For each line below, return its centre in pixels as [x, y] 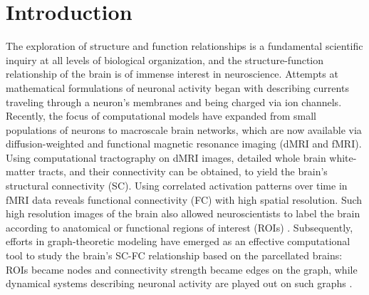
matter [21, 171]
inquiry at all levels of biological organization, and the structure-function [165, 59]
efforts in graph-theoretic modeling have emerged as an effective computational [178, 241]
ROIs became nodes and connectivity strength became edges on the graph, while [182, 269]
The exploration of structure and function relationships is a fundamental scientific [184, 46]
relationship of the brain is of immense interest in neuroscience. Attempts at [172, 74]
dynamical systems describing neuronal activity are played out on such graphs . [179, 283]
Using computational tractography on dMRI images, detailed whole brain [166, 157]
